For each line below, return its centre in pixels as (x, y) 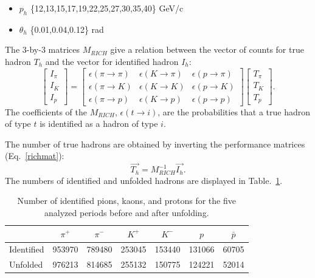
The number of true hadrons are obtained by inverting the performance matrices (155, 144)
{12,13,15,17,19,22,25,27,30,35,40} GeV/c (107, 8)
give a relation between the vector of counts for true (207, 49)
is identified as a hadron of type (99, 124)
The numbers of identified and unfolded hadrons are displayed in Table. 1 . (144, 180)
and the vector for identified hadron (112, 61)
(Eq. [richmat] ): (35, 156)
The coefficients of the (46, 111)
